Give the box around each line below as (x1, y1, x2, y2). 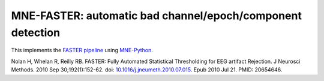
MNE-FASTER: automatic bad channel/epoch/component (11, 9, 302, 22)
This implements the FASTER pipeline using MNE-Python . (11, 47, 153, 54)
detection (11, 26, 60, 39)
